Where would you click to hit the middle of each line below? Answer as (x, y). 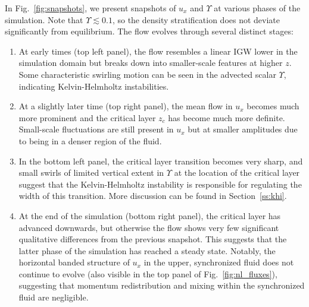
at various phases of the (257, 8)
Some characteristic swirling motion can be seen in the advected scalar (147, 74)
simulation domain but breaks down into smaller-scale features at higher (151, 63)
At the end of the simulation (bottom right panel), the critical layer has (150, 215)
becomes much (273, 106)
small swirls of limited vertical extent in (91, 173)
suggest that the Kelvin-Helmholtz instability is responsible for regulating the (160, 184)
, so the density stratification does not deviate (196, 19)
